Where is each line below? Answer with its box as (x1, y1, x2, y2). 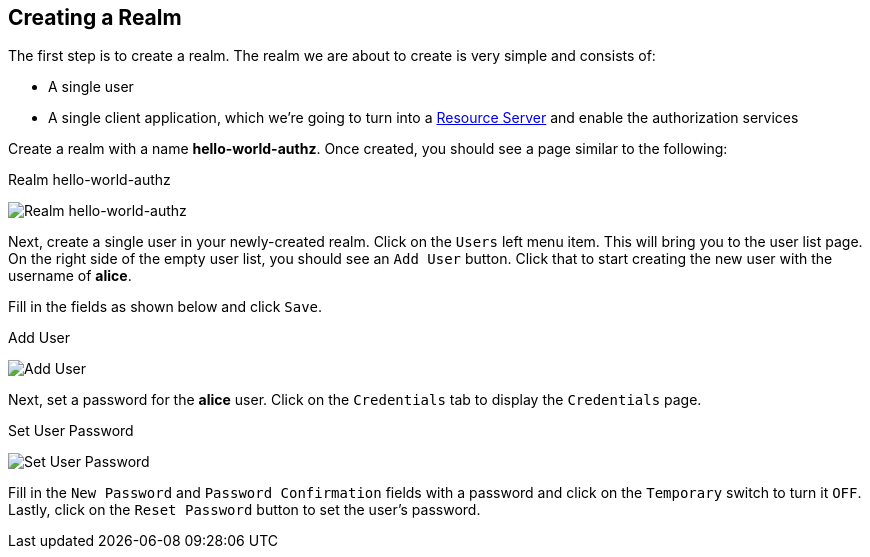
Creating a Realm (8, 5, 182, 30)
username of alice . (8, 267, 132, 285)
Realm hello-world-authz (8, 171, 171, 189)
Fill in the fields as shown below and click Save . (8, 298, 323, 316)
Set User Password (8, 422, 134, 440)
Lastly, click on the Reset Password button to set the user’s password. (8, 501, 481, 519)
